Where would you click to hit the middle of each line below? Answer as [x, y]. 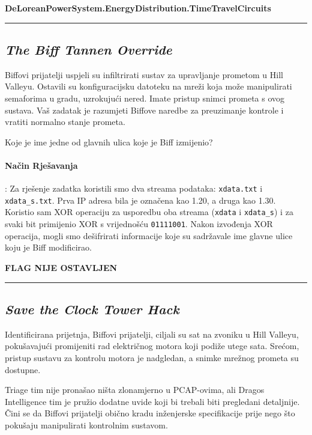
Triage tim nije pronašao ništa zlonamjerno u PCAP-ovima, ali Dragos [135, 390]
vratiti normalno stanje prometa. [65, 122]
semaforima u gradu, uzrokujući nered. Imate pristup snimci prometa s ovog [145, 98]
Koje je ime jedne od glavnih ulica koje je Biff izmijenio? [109, 141]
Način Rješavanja [41, 165]
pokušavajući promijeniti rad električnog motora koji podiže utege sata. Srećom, [152, 346]
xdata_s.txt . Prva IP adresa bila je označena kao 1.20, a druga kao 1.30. [140, 200]
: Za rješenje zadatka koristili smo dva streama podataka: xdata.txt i [134, 188]
